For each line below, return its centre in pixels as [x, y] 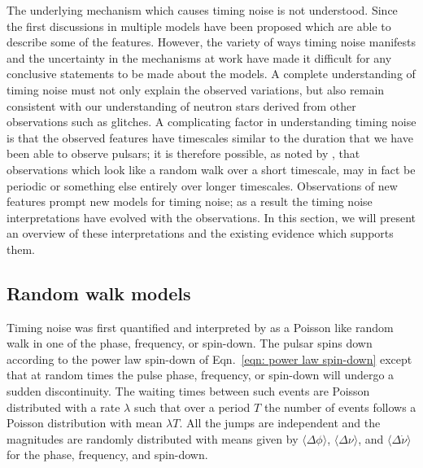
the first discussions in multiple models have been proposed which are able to [199, 26]
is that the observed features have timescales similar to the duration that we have [210, 137]
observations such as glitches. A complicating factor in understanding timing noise [211, 122]
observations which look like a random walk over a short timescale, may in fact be [211, 169]
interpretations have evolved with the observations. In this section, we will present [211, 217]
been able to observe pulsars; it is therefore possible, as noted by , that [183, 153]
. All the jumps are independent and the [280, 423]
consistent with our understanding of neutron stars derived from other [181, 105]
